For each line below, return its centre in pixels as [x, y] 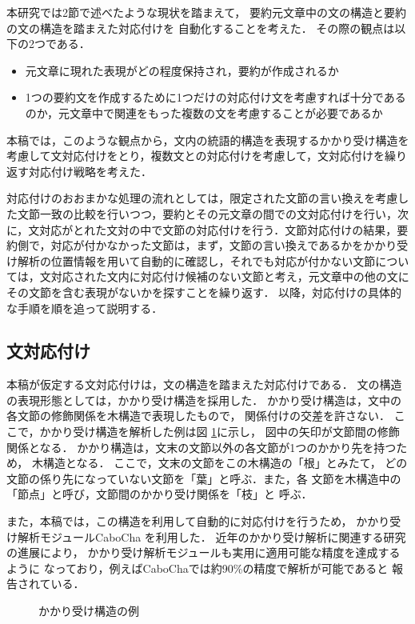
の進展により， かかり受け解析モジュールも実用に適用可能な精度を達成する [204, 552]
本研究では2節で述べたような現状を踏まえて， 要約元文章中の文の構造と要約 [206, 12]
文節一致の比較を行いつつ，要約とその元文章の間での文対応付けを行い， [207, 213]
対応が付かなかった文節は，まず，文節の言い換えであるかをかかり [224, 245]
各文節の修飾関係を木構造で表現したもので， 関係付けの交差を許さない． [199, 416]
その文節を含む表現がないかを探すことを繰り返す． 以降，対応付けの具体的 [204, 292]
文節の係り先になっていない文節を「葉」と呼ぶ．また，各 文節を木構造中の [204, 478]
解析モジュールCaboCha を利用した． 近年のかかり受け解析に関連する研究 [211, 536]
